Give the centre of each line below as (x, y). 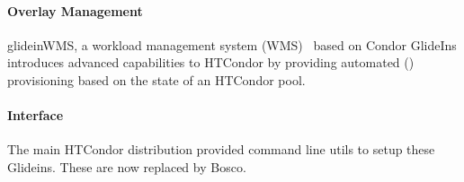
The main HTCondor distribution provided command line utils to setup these (221, 149)
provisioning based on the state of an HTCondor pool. (156, 79)
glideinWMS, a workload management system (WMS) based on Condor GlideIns (232, 44)
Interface (36, 115)
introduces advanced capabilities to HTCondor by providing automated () (211, 62)
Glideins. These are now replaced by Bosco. (127, 166)
